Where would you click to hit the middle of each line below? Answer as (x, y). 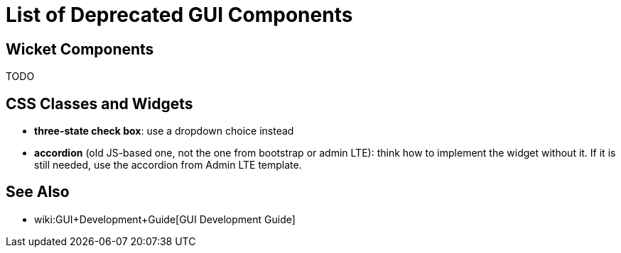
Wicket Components (80, 49)
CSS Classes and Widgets (99, 103)
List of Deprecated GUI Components (179, 15)
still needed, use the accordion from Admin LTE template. (168, 165)
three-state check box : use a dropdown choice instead (164, 131)
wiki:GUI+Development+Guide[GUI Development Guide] (165, 219)
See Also (38, 192)
